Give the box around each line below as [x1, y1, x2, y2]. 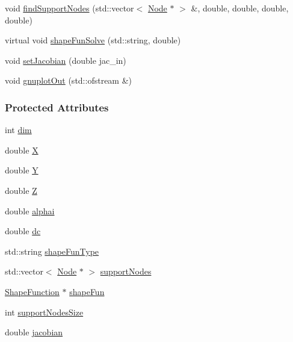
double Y [5, 164, 39, 176]
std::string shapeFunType [5, 244, 99, 257]
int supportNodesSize [5, 305, 84, 318]
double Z [5, 184, 37, 196]
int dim [5, 123, 32, 136]
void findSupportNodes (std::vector [5, 2, 134, 14]
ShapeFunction [5, 285, 60, 297]
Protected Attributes [5, 99, 109, 114]
